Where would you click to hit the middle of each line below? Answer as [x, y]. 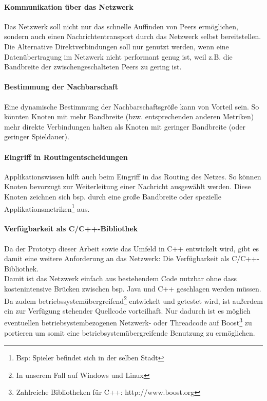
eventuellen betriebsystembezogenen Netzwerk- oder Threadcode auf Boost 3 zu [128, 322]
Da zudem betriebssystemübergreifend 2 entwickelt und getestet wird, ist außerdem [133, 300]
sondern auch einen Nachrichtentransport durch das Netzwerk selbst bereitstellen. [133, 36]
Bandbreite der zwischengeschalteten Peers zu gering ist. [93, 67]
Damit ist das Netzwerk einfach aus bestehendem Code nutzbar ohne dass [120, 278]
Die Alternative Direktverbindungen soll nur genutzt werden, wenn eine [117, 46]
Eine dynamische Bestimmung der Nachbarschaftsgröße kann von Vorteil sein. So [132, 106]
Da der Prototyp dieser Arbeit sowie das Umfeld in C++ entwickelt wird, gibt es [131, 248]
